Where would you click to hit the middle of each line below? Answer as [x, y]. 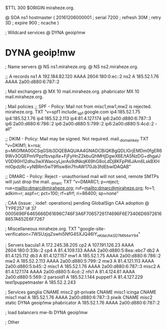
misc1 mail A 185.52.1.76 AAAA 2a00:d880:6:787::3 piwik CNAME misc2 [79, 297]
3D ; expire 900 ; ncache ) [32, 23]
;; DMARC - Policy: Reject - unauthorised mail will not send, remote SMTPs [82, 176]
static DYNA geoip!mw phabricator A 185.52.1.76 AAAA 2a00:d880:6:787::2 [82, 303]
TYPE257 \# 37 [21, 209]
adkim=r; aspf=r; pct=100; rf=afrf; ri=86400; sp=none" [62, 194]
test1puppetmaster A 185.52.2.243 [40, 282]
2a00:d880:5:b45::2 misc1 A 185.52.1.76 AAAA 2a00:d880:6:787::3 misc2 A [83, 266]
